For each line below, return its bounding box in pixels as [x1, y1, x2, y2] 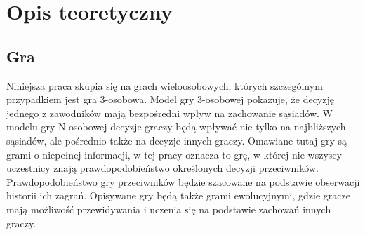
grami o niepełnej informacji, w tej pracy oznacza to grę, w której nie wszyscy [6, 147, 342, 161]
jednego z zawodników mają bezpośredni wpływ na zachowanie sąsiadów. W [6, 105, 333, 120]
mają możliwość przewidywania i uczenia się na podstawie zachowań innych [6, 201, 331, 216]
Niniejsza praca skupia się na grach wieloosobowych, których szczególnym [6, 78, 323, 93]
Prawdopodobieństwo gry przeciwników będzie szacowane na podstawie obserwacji [6, 174, 360, 189]
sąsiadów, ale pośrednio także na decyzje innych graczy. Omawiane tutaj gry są [6, 133, 347, 147]
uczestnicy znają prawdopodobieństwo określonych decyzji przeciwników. [6, 161, 319, 175]
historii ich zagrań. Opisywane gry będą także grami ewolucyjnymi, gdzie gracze [6, 188, 350, 203]
